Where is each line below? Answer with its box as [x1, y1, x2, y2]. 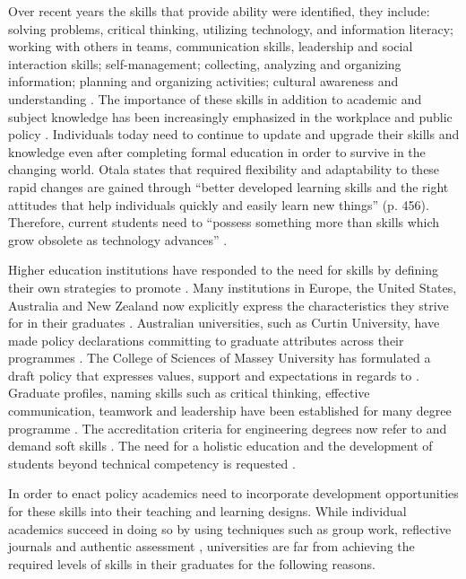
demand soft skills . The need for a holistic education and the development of [8, 436, 433, 455]
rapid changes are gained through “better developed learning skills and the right [8, 177, 449, 196]
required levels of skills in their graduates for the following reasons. [8, 554, 375, 573]
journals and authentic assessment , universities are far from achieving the [8, 537, 415, 556]
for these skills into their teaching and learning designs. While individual [8, 502, 407, 521]
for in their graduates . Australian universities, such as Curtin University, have [8, 313, 440, 332]
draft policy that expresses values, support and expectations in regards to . [8, 365, 419, 384]
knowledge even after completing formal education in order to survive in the [8, 142, 426, 161]
